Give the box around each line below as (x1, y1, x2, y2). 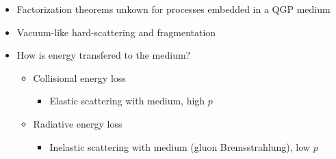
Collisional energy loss (33, 70, 126, 85)
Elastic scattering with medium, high (49, 93, 205, 108)
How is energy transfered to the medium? (16, 48, 191, 62)
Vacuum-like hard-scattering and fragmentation (16, 25, 216, 39)
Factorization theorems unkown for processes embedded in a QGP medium (16, 2, 331, 16)
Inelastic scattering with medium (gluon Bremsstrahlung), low (49, 139, 310, 154)
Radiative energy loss (33, 116, 122, 130)
